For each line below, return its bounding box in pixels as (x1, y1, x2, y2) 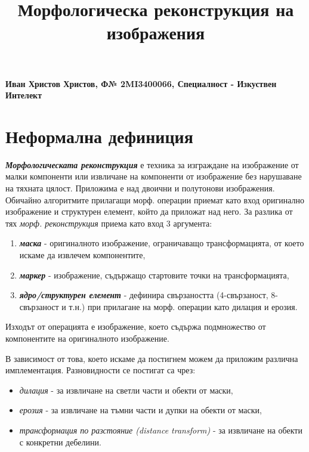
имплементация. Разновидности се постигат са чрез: (5, 364, 196, 376)
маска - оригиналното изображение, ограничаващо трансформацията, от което (19, 237, 304, 249)
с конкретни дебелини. (19, 435, 101, 448)
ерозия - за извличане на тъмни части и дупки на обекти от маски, (19, 404, 262, 416)
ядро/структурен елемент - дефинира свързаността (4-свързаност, (19, 289, 268, 301)
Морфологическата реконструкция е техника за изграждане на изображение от (5, 158, 299, 171)
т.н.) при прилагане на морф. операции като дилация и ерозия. (69, 300, 298, 312)
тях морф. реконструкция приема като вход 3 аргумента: (5, 216, 212, 229)
